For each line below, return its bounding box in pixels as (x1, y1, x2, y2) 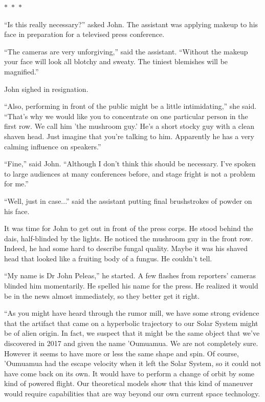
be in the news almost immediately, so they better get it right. (4, 290, 200, 301)
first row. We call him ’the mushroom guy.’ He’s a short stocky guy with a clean (4, 121, 254, 131)
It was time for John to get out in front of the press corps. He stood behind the (4, 223, 253, 234)
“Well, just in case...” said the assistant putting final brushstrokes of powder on (4, 195, 252, 206)
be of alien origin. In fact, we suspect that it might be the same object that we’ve (4, 328, 260, 338)
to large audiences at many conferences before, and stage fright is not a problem (4, 168, 255, 179)
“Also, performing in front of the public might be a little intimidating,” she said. (4, 101, 257, 111)
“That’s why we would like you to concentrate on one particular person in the (4, 110, 248, 121)
